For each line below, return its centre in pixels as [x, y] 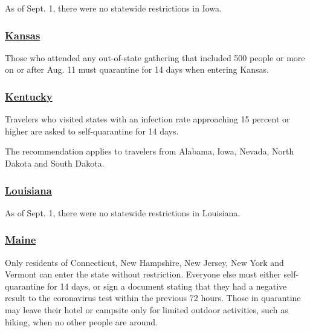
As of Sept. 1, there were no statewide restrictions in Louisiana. [123, 212]
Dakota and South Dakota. [55, 163]
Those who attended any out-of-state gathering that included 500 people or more [155, 57]
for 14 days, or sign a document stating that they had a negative [167, 286]
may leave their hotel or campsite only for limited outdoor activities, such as [147, 310]
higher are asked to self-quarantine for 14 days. [92, 131]
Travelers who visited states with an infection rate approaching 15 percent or [147, 119]
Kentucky [29, 96]
